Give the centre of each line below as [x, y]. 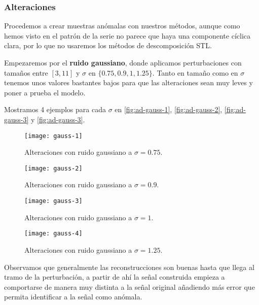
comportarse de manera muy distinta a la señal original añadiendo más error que [129, 286]
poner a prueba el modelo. [45, 92]
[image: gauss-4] [53, 234]
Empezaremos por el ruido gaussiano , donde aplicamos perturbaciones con [123, 62]
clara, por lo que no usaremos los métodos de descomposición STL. [108, 45]
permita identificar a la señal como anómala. [73, 297]
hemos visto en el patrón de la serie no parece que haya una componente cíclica [127, 35]
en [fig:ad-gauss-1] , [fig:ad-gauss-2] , [169, 109]
